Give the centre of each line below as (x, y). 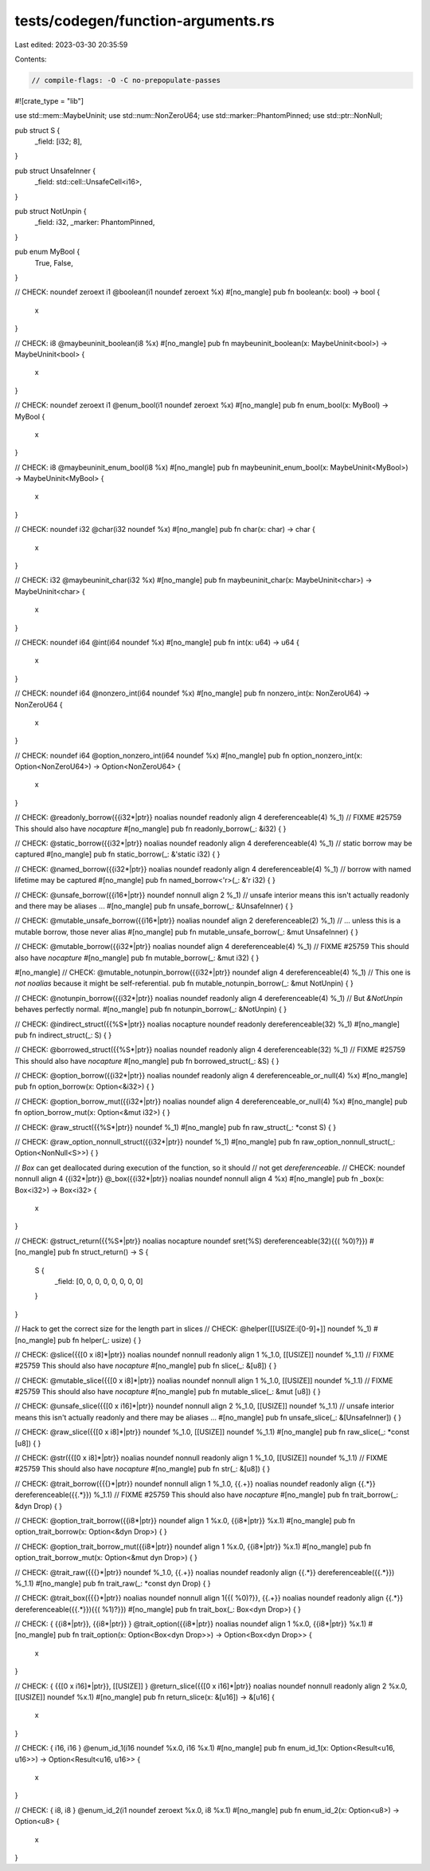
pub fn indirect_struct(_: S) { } (63, 1035)
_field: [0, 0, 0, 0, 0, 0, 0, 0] (99, 1281)
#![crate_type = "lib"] (49, 100)
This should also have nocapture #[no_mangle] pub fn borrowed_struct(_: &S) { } (147, 1061)
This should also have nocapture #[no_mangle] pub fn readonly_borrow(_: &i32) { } (150, 829)
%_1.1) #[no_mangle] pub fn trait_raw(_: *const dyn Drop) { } (113, 1583)
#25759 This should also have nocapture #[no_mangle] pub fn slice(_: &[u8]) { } (146, 1366)
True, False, (54, 262)
